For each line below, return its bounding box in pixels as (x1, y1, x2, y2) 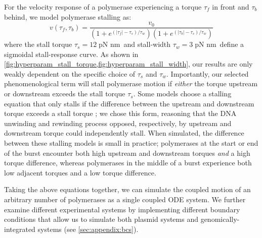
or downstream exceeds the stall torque (4, 88, 125, 99)
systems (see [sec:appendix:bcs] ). (37, 223, 139, 234)
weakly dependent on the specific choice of (4, 68, 136, 79)
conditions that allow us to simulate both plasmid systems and (4, 214, 198, 224)
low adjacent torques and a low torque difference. (4, 167, 156, 177)
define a (220, 39, 244, 49)
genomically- (200, 214, 240, 224)
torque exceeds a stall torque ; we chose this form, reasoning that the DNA (4, 108, 237, 118)
